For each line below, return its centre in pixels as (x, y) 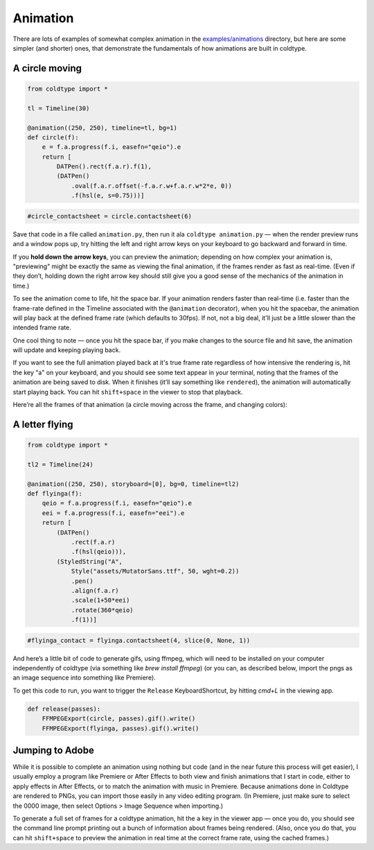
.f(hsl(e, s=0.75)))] (108, 196)
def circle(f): (53, 137)
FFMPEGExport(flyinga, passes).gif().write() (121, 728)
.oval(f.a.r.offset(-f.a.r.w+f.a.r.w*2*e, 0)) (151, 186)
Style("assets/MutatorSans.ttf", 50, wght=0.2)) (155, 571)
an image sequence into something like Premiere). (84, 678)
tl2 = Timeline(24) (60, 464)
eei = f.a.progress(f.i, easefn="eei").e (113, 513)
